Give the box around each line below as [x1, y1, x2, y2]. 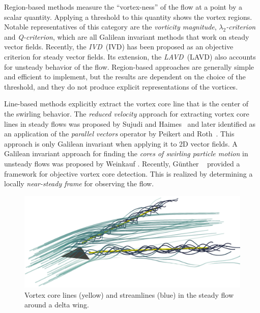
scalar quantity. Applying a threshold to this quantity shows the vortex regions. [4, 11, 252, 22]
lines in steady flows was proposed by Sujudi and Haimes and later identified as [4, 118, 256, 129]
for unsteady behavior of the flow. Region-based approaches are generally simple [4, 61, 254, 72]
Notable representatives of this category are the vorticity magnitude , [4, 21, 217, 32]
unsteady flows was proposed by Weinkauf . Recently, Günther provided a [4, 158, 240, 168]
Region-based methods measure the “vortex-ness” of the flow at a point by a [4, 2, 243, 12]
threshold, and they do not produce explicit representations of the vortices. [4, 81, 238, 92]
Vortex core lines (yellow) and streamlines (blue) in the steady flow [24, 289, 234, 300]
